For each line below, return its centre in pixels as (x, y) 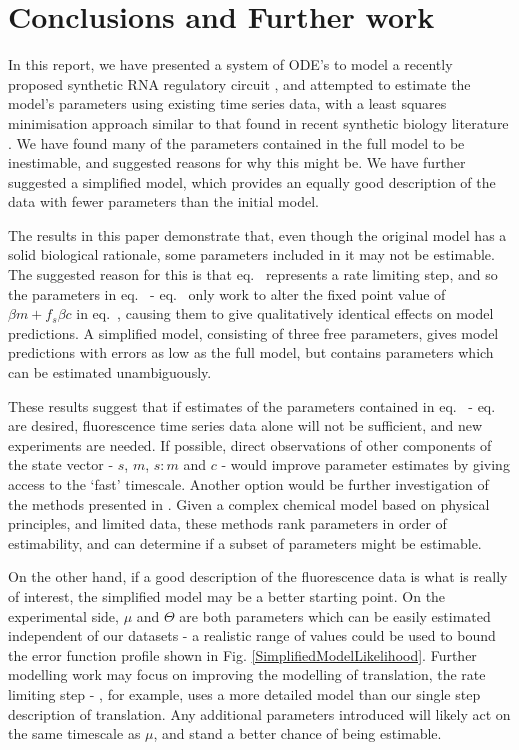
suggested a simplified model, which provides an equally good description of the (252, 181)
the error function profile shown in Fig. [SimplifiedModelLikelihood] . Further (242, 654)
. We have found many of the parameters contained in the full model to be (236, 142)
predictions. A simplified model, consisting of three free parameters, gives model (253, 332)
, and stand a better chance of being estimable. (297, 733)
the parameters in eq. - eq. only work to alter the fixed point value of (227, 293)
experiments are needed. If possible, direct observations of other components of (250, 444)
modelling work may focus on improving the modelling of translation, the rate (247, 674)
